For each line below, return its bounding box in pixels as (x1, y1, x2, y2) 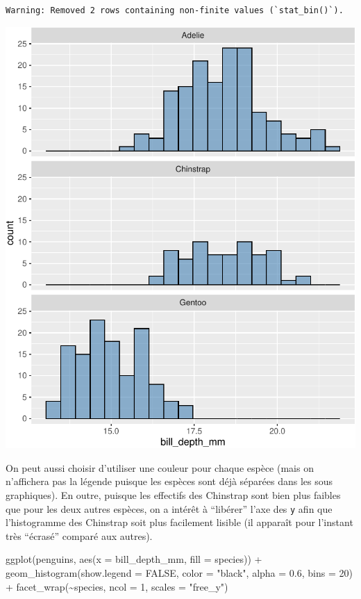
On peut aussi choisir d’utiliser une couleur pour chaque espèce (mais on (6, 460, 314, 475)
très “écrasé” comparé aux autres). (6, 528, 153, 543)
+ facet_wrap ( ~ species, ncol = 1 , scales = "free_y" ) (6, 579, 228, 593)
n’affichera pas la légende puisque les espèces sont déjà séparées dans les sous (6, 474, 333, 489)
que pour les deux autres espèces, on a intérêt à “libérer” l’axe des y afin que (6, 501, 333, 516)
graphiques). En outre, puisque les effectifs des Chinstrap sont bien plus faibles (6, 488, 341, 502)
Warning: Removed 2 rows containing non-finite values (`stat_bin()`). (6, 6, 344, 15)
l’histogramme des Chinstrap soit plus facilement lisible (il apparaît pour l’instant (6, 515, 353, 530)
